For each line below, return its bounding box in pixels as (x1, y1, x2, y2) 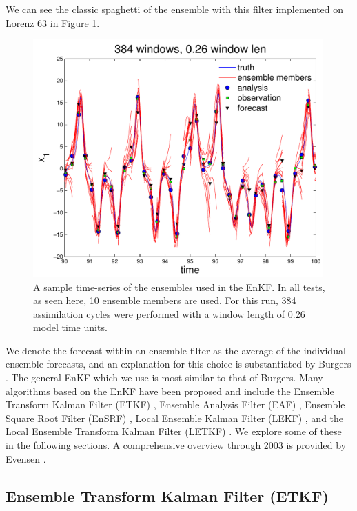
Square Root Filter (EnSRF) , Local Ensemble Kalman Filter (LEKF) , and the (6, 410, 344, 425)
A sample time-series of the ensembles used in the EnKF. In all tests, (33, 279, 325, 294)
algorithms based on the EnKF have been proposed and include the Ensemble (6, 383, 334, 398)
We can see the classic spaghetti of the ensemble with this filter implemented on (6, 2, 344, 16)
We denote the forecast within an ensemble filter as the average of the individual (6, 343, 346, 357)
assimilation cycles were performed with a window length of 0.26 (33, 306, 305, 321)
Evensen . (6, 451, 46, 465)
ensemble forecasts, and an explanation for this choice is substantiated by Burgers (6, 357, 351, 371)
